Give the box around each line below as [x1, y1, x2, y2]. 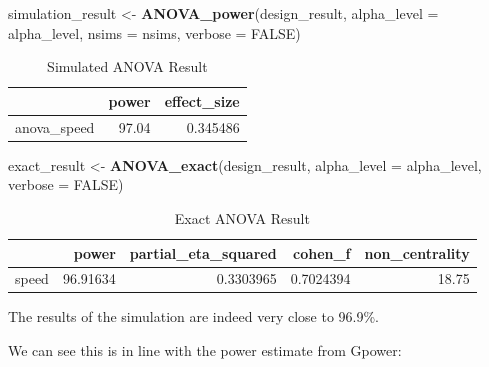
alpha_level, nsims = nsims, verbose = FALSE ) [8, 22, 301, 43]
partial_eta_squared [129, 242, 277, 263]
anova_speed [15, 116, 95, 137]
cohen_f [292, 242, 351, 263]
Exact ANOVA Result [174, 207, 310, 228]
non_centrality [364, 242, 470, 263]
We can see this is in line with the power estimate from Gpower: [8, 340, 402, 361]
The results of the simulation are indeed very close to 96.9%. [8, 306, 379, 327]
